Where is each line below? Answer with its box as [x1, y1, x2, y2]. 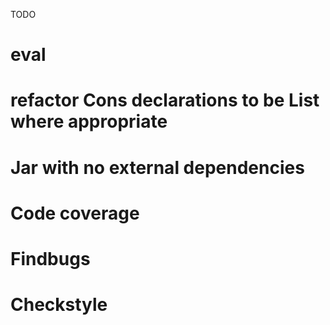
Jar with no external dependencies [10, 156, 305, 179]
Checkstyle [10, 294, 108, 316]
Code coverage [10, 202, 140, 224]
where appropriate [10, 110, 168, 133]
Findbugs [10, 247, 91, 270]
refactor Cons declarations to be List [10, 89, 320, 112]
